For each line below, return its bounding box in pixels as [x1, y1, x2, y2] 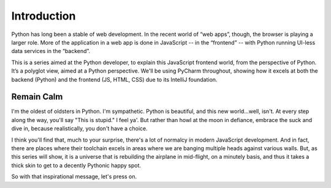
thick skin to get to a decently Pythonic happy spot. [11, 162, 141, 169]
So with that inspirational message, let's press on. [11, 173, 137, 180]
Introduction [11, 9, 76, 23]
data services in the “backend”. [11, 48, 91, 55]
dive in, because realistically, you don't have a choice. [11, 125, 148, 132]
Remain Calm [11, 92, 63, 102]
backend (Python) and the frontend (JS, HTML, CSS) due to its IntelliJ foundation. [11, 76, 218, 83]
